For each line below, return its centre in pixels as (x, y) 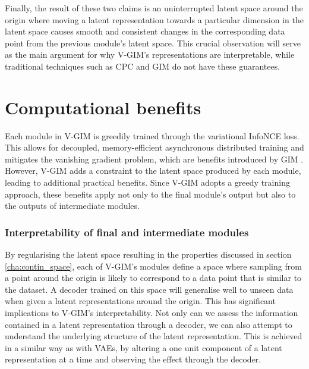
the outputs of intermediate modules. (72, 206)
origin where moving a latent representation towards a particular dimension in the (154, 19)
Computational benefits (103, 107)
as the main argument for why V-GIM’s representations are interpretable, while (150, 54)
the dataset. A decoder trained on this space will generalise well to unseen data (149, 289)
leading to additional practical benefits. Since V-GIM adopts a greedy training (147, 182)
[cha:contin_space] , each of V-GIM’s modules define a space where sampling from (153, 266)
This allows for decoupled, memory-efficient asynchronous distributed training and (154, 147)
